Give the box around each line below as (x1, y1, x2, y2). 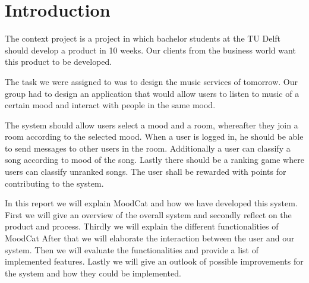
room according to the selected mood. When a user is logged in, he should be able (5, 130, 304, 143)
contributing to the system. (5, 177, 104, 189)
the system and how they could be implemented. (5, 266, 181, 279)
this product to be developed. (5, 55, 112, 68)
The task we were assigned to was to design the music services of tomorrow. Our (5, 75, 298, 87)
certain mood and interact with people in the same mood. (5, 99, 216, 111)
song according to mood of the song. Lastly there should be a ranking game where (5, 153, 304, 166)
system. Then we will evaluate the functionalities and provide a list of (5, 243, 258, 256)
